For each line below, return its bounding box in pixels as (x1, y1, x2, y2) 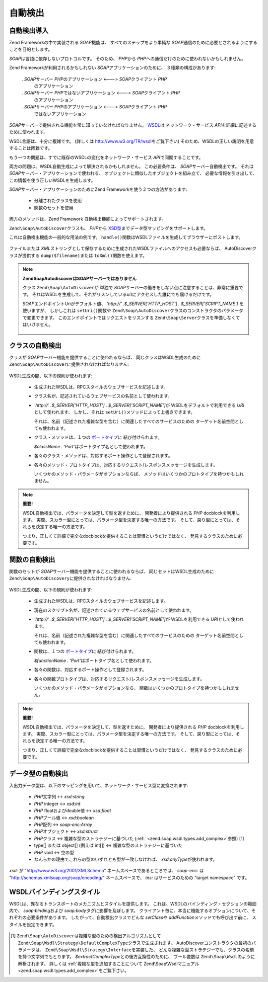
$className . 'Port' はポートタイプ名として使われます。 (34, 443, 148, 449)
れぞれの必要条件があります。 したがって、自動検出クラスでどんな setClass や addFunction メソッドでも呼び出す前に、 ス (9, 914, 257, 920)
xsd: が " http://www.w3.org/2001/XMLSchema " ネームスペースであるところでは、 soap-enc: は (9, 868, 204, 874)
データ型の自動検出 (9, 769, 68, 778)
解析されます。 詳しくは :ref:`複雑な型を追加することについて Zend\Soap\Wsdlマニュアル (18, 961, 200, 967)
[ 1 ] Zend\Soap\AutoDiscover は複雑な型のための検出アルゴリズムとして (10, 933, 161, 939)
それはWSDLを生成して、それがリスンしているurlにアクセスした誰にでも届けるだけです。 (32, 291, 214, 298)
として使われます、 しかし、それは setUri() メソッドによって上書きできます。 (34, 409, 196, 415)
